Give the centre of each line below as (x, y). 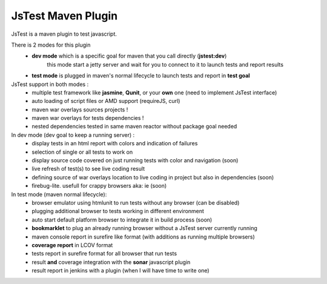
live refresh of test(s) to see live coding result (88, 169)
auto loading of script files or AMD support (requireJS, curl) (106, 101)
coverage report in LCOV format (72, 245)
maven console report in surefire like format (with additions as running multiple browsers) (143, 237)
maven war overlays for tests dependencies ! (88, 118)
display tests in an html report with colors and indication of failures (115, 144)
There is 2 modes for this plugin (51, 45)
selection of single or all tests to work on (82, 152)
